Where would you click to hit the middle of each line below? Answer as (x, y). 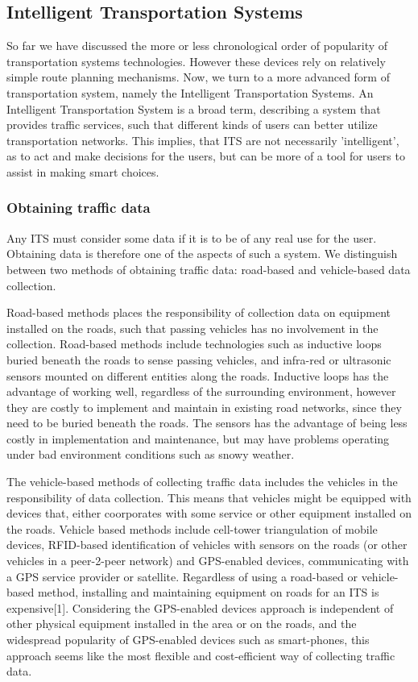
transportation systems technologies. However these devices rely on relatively (196, 61)
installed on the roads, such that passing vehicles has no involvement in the (192, 328)
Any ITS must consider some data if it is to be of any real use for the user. (192, 237)
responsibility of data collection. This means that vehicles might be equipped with (209, 497)
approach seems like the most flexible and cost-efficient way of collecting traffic (201, 655)
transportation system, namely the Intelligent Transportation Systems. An (190, 92)
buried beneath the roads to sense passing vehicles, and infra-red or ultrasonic (199, 359)
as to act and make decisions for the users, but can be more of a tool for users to (206, 156)
